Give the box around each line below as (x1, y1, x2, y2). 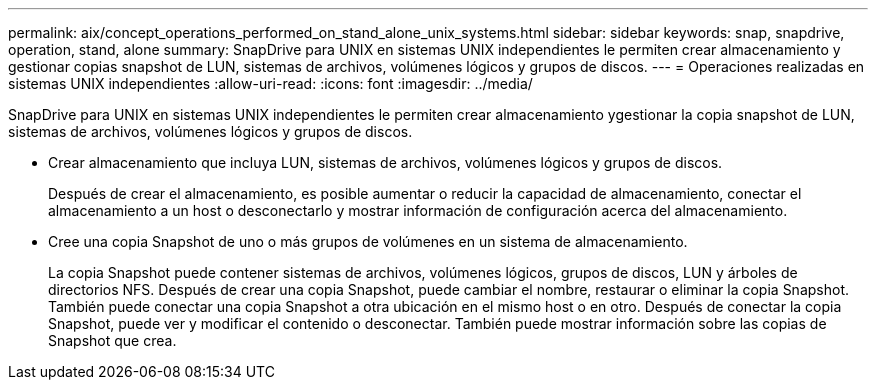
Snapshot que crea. (48, 332, 177, 349)
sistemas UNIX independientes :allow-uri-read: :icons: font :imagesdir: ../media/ (8, 75, 533, 92)
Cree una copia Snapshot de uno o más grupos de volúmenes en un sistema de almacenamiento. (48, 233, 688, 250)
